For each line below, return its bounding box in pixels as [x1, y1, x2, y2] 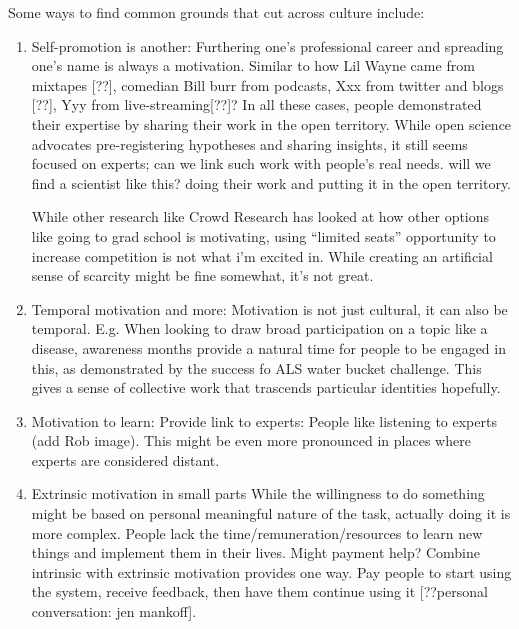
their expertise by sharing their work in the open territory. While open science [31, 113, 512, 134]
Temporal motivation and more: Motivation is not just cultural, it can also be [31, 298, 508, 319]
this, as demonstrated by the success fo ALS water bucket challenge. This [31, 357, 482, 378]
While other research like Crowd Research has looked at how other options [31, 206, 490, 227]
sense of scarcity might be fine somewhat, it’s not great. [31, 265, 374, 286]
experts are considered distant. [31, 449, 220, 470]
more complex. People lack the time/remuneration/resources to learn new [31, 522, 483, 543]
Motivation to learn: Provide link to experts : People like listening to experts [31, 410, 497, 431]
